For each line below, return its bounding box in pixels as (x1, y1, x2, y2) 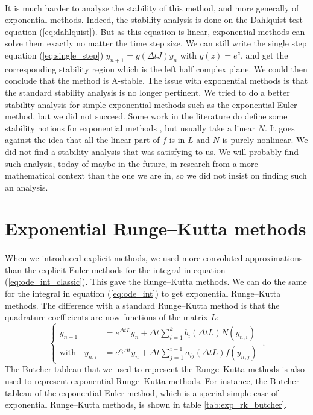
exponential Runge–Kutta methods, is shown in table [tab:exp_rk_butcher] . (5, 398, 287, 411)
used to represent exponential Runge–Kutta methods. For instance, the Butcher (5, 374, 299, 387)
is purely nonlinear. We (222, 133, 308, 146)
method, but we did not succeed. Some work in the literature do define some (5, 110, 288, 122)
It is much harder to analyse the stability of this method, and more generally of (5, 1, 299, 14)
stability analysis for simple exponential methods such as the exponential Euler (5, 98, 297, 110)
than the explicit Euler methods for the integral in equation (5, 263, 226, 276)
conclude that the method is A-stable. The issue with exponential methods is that (5, 74, 308, 87)
